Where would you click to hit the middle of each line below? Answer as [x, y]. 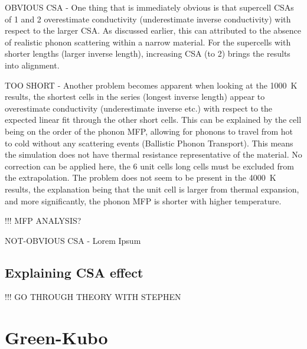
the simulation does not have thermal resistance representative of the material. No [153, 154]
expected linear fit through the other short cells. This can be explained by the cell [153, 120]
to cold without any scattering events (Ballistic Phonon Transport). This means [149, 143]
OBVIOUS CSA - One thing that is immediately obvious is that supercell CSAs [149, 7]
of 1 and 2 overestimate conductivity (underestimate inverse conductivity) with [148, 19]
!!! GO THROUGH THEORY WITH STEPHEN [93, 297]
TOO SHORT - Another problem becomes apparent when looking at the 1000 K [151, 85]
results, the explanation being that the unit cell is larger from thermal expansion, [152, 189]
